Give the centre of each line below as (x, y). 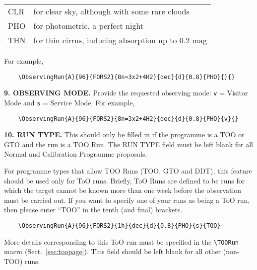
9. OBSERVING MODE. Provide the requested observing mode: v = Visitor (126, 93)
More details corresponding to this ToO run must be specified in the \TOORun (122, 241)
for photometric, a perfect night (89, 26)
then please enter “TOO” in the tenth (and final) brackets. (93, 210)
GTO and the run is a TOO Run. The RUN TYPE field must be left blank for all (129, 144)
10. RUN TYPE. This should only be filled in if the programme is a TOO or (124, 135)
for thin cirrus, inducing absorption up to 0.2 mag (120, 40)
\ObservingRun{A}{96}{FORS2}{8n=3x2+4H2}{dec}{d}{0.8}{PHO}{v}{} (128, 119)
